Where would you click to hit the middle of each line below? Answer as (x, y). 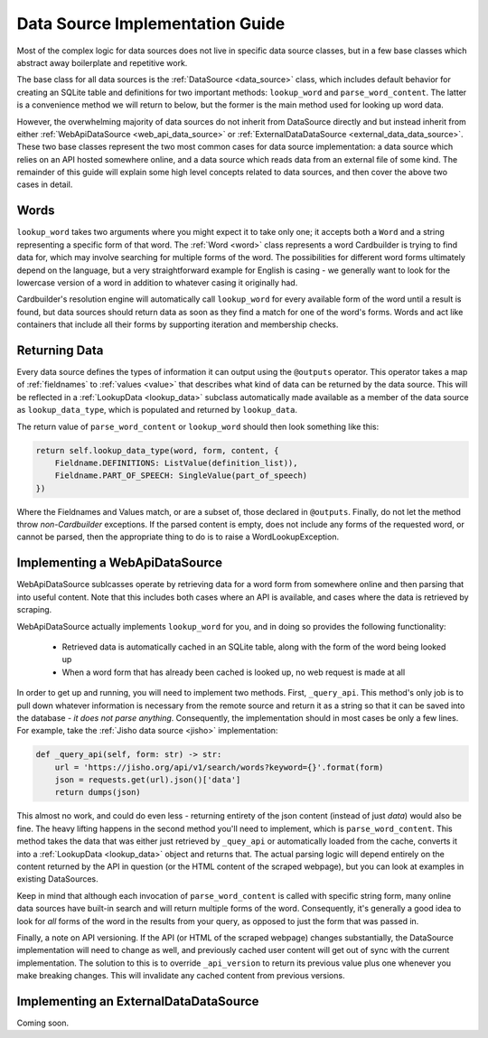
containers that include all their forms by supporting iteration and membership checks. (178, 324)
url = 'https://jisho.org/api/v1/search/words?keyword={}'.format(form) (219, 767)
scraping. (34, 610)
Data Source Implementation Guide (151, 23)
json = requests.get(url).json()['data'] (148, 780)
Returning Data (60, 350)
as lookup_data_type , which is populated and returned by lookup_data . (157, 410)
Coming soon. (43, 1023)
